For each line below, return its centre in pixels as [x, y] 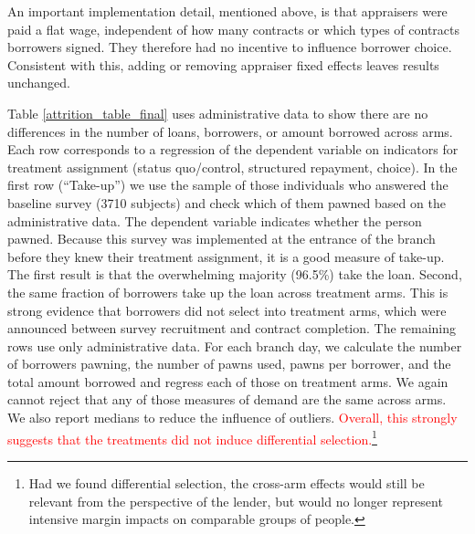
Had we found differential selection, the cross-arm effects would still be [227, 482]
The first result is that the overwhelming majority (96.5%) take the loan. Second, [235, 274]
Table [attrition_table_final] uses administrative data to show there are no [218, 113]
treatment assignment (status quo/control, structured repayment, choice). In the [232, 167]
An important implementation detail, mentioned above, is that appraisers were [227, 11]
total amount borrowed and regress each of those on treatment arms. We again [228, 381]
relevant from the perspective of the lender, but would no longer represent [236, 501]
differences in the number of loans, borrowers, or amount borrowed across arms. [230, 131]
